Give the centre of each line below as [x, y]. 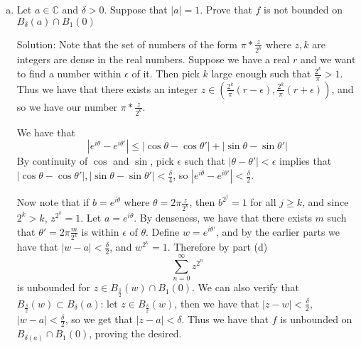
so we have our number [67, 106]
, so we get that [99, 319]
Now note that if [53, 202]
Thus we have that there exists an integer [107, 88]
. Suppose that [136, 9]
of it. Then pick [166, 74]
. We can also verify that [246, 287]
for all [263, 202]
